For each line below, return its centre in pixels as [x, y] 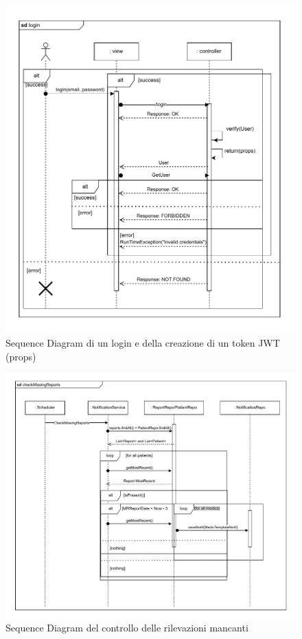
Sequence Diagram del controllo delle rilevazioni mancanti [127, 628]
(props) [21, 356]
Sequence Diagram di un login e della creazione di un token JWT [143, 343]
